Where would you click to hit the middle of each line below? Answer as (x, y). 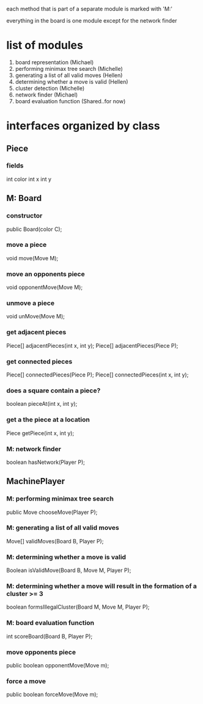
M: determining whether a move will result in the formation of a (102, 586)
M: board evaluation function (50, 623)
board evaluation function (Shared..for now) (70, 101)
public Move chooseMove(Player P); (52, 512)
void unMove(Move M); (36, 317)
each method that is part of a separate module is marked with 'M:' (90, 9)
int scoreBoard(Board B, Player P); (50, 636)
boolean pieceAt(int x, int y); (42, 404)
